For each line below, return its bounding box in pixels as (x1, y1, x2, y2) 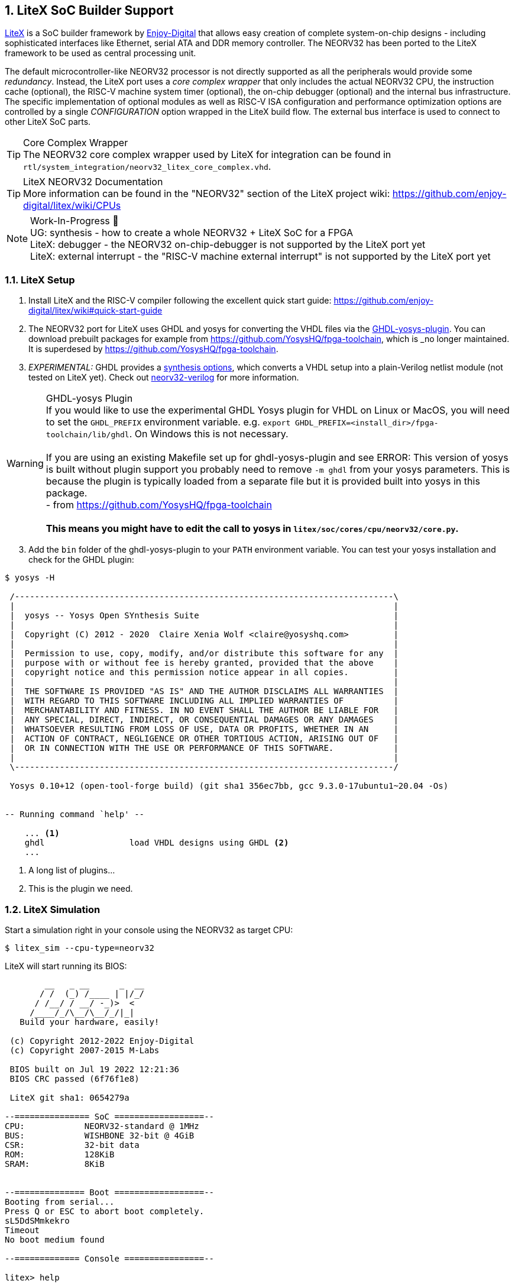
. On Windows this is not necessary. (129, 428, 289, 440)
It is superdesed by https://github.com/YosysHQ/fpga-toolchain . (28, 344, 278, 354)
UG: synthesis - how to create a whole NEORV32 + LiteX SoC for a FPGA (30, 227, 354, 239)
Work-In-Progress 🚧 (30, 215, 119, 227)
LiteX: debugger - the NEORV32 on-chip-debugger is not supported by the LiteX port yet (30, 238, 426, 251)
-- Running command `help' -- (5, 809, 145, 820)
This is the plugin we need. (28, 883, 133, 894)
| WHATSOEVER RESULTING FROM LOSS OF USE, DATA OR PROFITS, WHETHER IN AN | (9, 724, 399, 734)
